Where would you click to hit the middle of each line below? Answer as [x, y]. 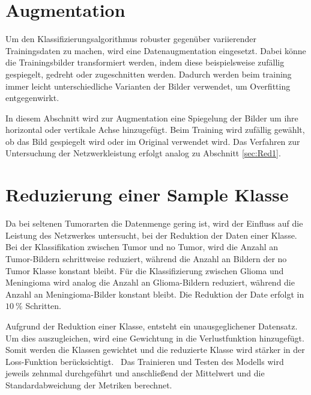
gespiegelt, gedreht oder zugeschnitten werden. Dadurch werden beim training [149, 74]
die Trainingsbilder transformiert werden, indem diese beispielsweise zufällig [145, 62]
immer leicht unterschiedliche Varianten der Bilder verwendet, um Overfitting [148, 86]
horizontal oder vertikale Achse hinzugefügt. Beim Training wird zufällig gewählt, [155, 130]
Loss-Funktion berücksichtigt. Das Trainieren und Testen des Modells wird [145, 361]
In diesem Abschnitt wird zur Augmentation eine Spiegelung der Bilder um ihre [152, 118]
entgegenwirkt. [32, 98]
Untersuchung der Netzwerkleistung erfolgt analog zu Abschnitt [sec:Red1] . [143, 153]
